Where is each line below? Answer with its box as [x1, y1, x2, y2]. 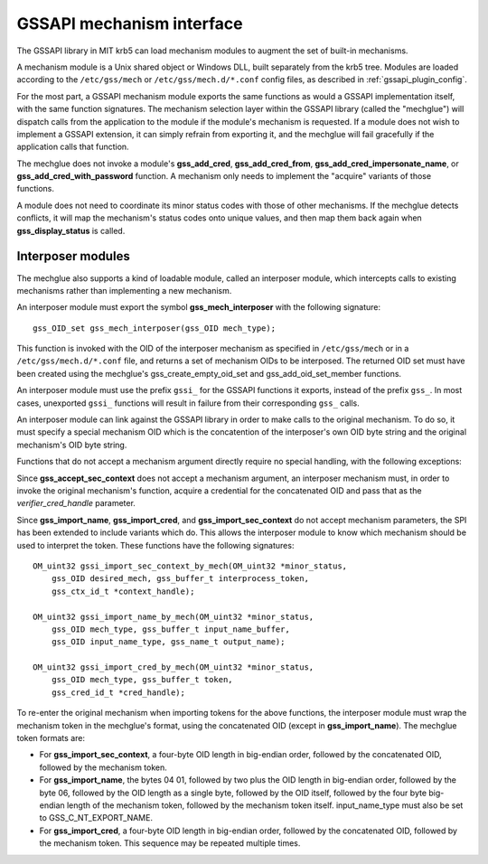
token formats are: [16, 733, 86, 744]
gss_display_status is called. [16, 225, 126, 236]
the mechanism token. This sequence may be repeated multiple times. [39, 838, 301, 849]
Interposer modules [16, 249, 130, 264]
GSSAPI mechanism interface [16, 14, 243, 33]
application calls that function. [16, 141, 130, 153]
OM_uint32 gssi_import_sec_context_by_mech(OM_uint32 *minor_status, [33, 560, 348, 571]
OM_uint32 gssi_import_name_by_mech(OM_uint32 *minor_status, [33, 611, 314, 622]
